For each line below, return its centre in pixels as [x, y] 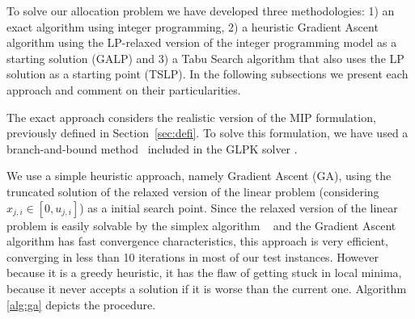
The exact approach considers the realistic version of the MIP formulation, [191, 117]
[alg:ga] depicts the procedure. [81, 304]
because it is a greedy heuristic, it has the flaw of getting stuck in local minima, [204, 273]
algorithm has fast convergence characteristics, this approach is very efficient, [197, 241]
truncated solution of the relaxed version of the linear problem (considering [193, 191]
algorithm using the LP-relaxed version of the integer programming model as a [202, 42]
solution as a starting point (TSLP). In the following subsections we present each [207, 74]
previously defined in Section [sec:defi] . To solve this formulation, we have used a [207, 133]
